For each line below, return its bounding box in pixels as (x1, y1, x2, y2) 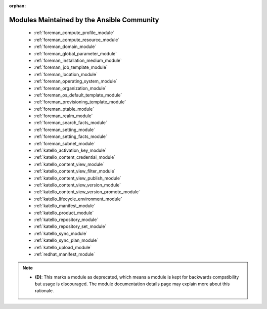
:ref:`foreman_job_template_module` (34, 64, 108, 70)
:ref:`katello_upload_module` (34, 244, 92, 250)
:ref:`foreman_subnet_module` (34, 140, 95, 146)
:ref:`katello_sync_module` (34, 230, 88, 236)
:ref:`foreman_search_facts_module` (34, 120, 107, 126)
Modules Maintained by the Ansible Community (9, 15, 159, 24)
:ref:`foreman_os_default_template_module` (34, 92, 122, 98)
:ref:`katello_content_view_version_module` (34, 182, 121, 188)
